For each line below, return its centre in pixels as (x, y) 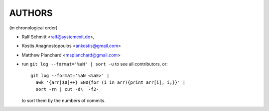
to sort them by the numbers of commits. (64, 100)
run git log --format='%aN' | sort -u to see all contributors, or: (95, 64)
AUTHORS (31, 13)
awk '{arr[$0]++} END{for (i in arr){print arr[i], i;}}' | (111, 82)
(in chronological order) (33, 28)
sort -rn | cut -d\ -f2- (67, 89)
